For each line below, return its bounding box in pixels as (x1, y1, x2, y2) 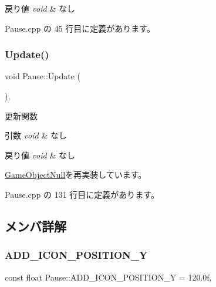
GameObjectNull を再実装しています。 (5, 168, 147, 181)
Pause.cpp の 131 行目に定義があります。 (5, 188, 159, 200)
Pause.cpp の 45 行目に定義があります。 (5, 22, 155, 34)
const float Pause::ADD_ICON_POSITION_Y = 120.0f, (5, 271, 212, 283)
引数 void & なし (5, 129, 67, 141)
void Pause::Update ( (5, 70, 81, 82)
